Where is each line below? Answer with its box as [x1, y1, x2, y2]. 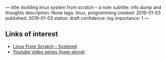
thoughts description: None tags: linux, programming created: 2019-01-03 [5, 10, 161, 16]
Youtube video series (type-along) [12, 48, 85, 55]
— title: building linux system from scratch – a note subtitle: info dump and [5, 5, 162, 10]
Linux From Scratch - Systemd [12, 43, 77, 49]
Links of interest [5, 30, 58, 39]
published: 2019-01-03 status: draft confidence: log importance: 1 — [5, 15, 149, 21]
